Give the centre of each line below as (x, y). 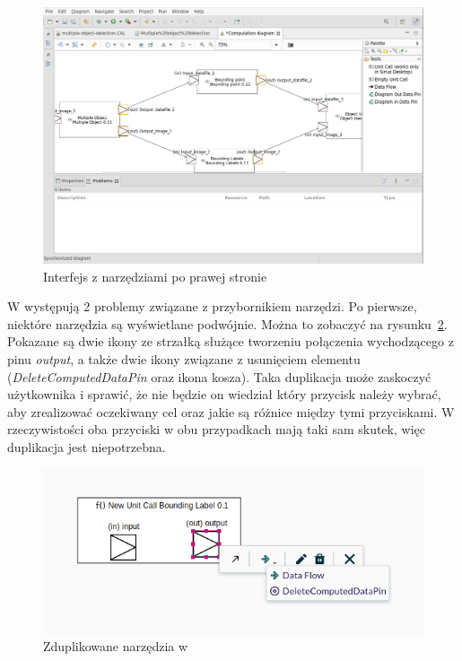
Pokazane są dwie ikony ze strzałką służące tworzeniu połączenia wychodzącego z (231, 341)
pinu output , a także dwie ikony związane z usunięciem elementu (184, 359)
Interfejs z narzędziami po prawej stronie (155, 276)
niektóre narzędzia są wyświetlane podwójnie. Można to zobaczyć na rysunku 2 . (227, 323)
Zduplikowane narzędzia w (116, 646)
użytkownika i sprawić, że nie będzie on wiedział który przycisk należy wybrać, (224, 394)
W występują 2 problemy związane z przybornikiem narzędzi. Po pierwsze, (212, 306)
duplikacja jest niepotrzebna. (87, 447)
